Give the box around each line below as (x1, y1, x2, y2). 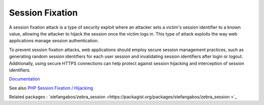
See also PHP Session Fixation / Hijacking (9, 85, 93, 91)
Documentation (9, 76, 40, 82)
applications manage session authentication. (9, 38, 99, 44)
